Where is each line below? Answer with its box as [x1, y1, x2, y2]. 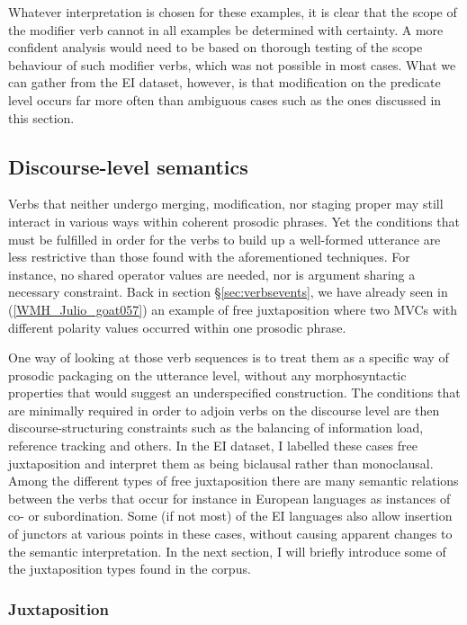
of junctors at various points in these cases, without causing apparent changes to [8, 524, 453, 543]
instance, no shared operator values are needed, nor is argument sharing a [8, 264, 416, 283]
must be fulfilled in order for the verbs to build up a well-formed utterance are [8, 229, 441, 248]
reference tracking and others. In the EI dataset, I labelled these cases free [8, 436, 418, 455]
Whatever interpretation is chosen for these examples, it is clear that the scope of [8, 3, 457, 21]
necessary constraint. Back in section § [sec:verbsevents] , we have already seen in [8, 282, 448, 301]
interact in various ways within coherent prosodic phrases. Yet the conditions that [8, 211, 460, 230]
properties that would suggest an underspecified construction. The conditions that [8, 383, 461, 402]
